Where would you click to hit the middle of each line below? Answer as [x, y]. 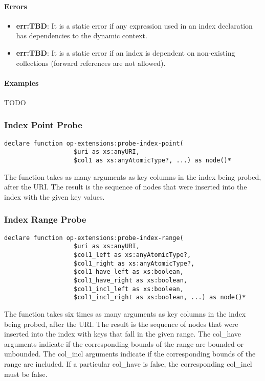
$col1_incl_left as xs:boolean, [129, 289]
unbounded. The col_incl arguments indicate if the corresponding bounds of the [130, 354]
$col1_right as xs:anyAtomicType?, [134, 263]
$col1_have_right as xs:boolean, [130, 281]
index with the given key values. [54, 196]
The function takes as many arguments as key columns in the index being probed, [133, 176]
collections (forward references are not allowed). [91, 63]
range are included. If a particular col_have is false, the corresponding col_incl [128, 363]
